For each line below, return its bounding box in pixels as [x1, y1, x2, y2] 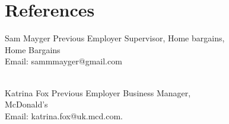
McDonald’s [5, 98, 48, 110]
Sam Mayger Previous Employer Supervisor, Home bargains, [5, 32, 225, 44]
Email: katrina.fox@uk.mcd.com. [5, 109, 123, 122]
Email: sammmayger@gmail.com [5, 55, 122, 67]
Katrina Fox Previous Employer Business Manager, [5, 86, 191, 99]
